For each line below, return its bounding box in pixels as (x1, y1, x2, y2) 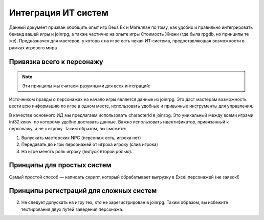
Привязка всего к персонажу (9, 58, 104, 66)
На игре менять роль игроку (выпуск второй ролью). (21, 148, 132, 154)
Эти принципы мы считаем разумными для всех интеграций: (22, 83, 151, 89)
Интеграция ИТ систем (9, 7, 109, 18)
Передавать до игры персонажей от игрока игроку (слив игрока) (21, 141, 158, 147)
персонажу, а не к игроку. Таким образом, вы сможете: (9, 126, 127, 132)
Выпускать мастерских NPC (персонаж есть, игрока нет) (21, 135, 141, 140)
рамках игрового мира (9, 44, 57, 51)
